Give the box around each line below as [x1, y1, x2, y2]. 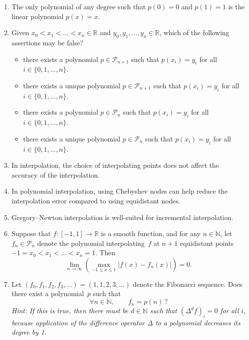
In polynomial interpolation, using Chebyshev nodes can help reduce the [11, 186, 228, 196]
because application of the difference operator [11, 317, 145, 327]
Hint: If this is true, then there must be [11, 305, 129, 316]
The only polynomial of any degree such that [11, 1, 146, 11]
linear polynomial [11, 11, 64, 21]
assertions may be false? [11, 37, 83, 47]
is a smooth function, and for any [101, 228, 201, 239]
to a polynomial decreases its [155, 317, 241, 327]
